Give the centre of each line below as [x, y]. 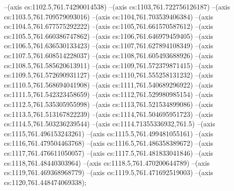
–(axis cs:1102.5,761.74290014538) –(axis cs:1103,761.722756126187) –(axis [117, 6]
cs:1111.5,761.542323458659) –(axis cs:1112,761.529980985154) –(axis [109, 94]
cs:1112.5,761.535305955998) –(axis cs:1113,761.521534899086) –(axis [109, 104]
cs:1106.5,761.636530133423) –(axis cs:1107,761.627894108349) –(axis [109, 46]
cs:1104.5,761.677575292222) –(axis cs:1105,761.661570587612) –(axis [109, 26]
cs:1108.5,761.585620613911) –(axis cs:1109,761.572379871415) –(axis [109, 65]
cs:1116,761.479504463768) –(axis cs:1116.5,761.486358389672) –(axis [109, 143]
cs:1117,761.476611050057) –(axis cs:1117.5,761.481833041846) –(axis [109, 152]
